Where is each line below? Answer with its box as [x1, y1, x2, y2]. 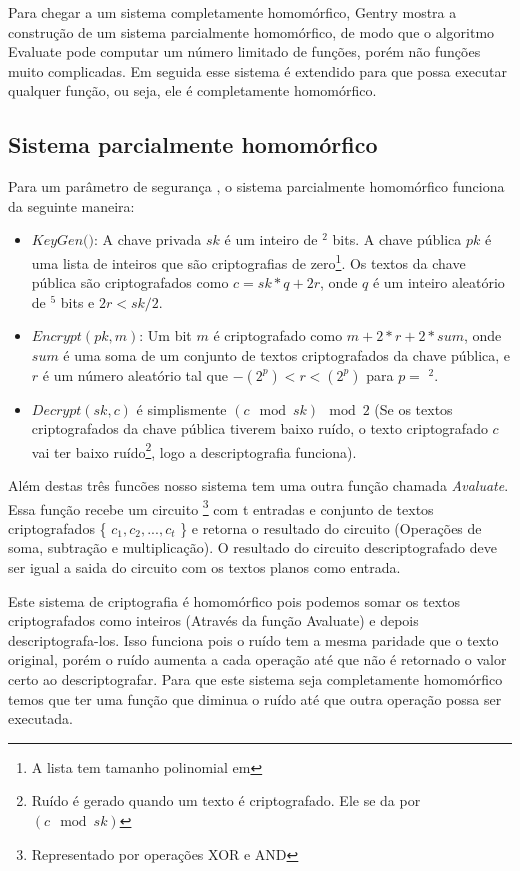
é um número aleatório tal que [42, 364, 228, 385]
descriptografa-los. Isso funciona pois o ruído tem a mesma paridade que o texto [8, 629, 499, 650]
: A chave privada [93, 229, 202, 250]
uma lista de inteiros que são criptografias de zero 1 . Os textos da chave [31, 249, 466, 273]
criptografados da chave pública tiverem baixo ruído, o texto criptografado [31, 418, 488, 439]
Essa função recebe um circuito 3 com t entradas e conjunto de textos [8, 495, 434, 519]
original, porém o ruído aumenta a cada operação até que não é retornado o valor [8, 649, 507, 670]
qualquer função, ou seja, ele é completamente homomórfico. [8, 80, 377, 101]
